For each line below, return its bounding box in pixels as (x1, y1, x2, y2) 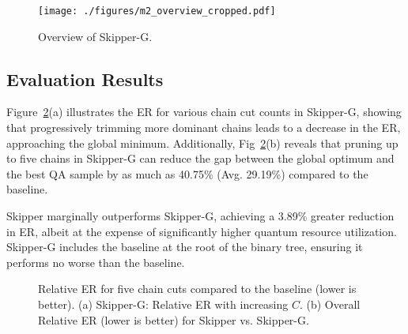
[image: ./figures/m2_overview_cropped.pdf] (38, 6, 276, 17)
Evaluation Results (6, 66, 164, 91)
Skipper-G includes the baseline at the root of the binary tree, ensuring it (6, 238, 363, 255)
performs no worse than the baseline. (6, 253, 185, 270)
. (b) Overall (299, 295, 361, 312)
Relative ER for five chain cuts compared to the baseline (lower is (38, 280, 357, 297)
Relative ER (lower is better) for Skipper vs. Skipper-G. (38, 311, 309, 328)
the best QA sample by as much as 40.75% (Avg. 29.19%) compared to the (6, 165, 368, 182)
